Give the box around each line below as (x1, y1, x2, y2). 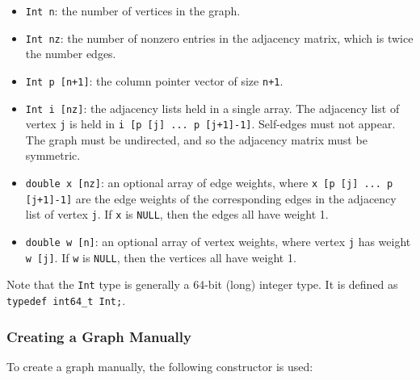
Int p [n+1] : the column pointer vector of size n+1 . (25, 72, 283, 89)
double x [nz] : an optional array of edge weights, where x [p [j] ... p (25, 174, 393, 191)
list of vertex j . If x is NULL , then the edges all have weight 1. (25, 206, 329, 223)
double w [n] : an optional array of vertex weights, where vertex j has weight (25, 233, 411, 250)
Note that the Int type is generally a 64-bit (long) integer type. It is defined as (6, 276, 398, 293)
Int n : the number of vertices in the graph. (25, 2, 241, 19)
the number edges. (25, 45, 116, 62)
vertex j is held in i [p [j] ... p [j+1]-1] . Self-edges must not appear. (25, 115, 396, 132)
